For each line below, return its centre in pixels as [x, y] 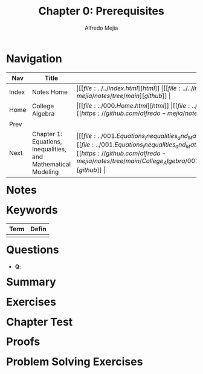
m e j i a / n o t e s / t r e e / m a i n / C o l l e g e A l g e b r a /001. [139, 162]
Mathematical [51, 164]
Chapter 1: [47, 134]
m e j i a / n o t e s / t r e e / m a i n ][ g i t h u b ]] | [124, 96]
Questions [33, 250]
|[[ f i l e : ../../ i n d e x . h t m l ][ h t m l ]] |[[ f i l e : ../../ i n [137, 88]
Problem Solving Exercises [75, 362]
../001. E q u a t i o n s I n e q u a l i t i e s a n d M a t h [147, 145]
